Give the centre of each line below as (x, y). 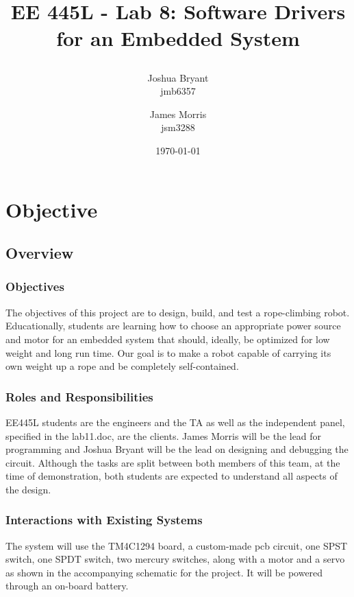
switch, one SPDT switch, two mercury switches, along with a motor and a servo (175, 559)
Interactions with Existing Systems (104, 520)
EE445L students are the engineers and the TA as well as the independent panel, (175, 422)
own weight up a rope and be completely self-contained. (122, 366)
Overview (40, 253)
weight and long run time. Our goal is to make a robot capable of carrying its (168, 352)
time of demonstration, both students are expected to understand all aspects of (172, 476)
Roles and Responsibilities (79, 396)
